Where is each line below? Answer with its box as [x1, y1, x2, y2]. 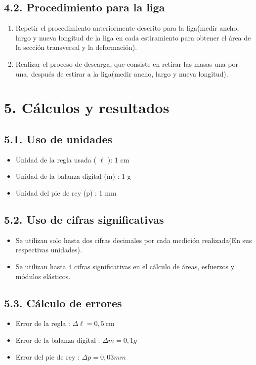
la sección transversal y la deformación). [15, 42, 137, 52]
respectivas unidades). [15, 244, 82, 255]
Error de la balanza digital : [15, 334, 100, 345]
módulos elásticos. [15, 271, 71, 281]
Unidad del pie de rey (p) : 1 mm [15, 187, 117, 198]
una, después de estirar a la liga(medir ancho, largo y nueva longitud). [15, 68, 228, 79]
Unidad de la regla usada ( [15, 154, 96, 164]
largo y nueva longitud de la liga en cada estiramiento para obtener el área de [15, 32, 251, 42]
